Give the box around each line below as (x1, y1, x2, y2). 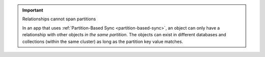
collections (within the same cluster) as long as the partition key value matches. (22, 39, 184, 44)
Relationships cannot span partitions (22, 16, 96, 22)
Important (22, 7, 44, 13)
